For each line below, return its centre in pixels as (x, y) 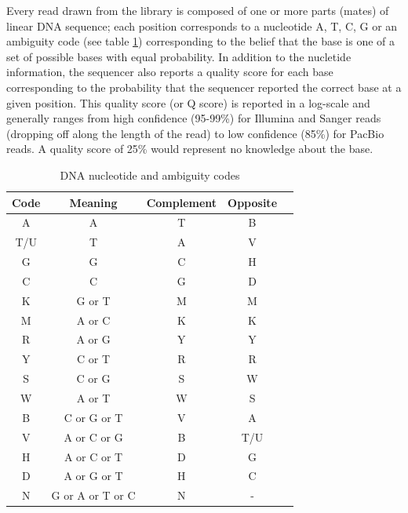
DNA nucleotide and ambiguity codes (150, 175)
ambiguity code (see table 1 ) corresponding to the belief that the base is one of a (201, 41)
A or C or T (93, 456)
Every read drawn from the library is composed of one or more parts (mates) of (198, 10)
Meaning (93, 202)
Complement (182, 202)
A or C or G (93, 437)
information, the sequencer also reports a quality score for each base (170, 72)
